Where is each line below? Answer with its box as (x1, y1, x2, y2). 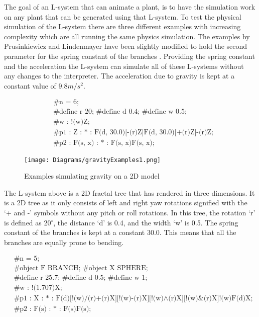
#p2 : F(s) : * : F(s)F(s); (14, 305, 91, 313)
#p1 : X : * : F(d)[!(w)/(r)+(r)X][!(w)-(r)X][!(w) (14, 295, 164, 302)
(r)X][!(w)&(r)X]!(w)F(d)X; (168, 295, 253, 302)
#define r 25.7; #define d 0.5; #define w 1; (14, 274, 148, 282)
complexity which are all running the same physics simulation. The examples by (4, 31, 250, 41)
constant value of (4, 80, 56, 91)
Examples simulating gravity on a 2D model (24, 171, 160, 181)
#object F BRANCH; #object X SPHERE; (14, 265, 148, 272)
